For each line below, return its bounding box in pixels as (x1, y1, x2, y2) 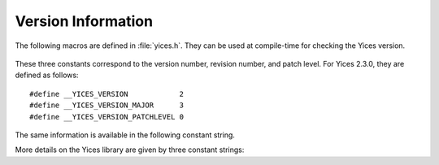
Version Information (15, 12, 154, 30)
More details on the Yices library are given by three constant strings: (15, 145, 245, 154)
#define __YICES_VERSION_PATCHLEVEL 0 (29, 112, 185, 121)
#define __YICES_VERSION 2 (29, 89, 185, 98)
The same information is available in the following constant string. (15, 130, 236, 140)
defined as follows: (15, 70, 79, 80)
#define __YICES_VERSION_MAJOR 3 (29, 101, 185, 110)
